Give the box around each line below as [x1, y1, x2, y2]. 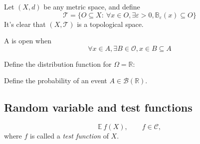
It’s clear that [4, 18, 46, 29]
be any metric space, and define [43, 1, 140, 11]
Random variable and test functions [4, 100, 193, 115]
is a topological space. [77, 18, 144, 29]
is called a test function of [30, 131, 109, 141]
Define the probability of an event [4, 75, 107, 86]
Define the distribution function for [4, 58, 112, 69]
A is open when [4, 35, 51, 46]
